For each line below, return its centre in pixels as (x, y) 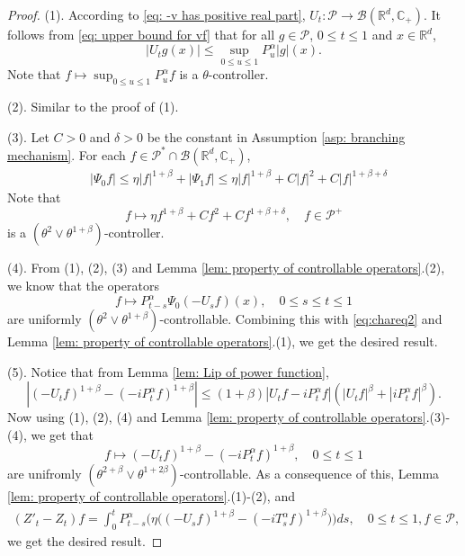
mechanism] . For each (67, 154)
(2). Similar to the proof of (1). (93, 107)
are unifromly (45, 473)
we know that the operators (83, 286)
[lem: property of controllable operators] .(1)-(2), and (151, 495)
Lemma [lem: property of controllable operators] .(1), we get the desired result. (223, 341)
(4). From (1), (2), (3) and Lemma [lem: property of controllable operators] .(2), (226, 268)
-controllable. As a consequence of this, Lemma (309, 473)
